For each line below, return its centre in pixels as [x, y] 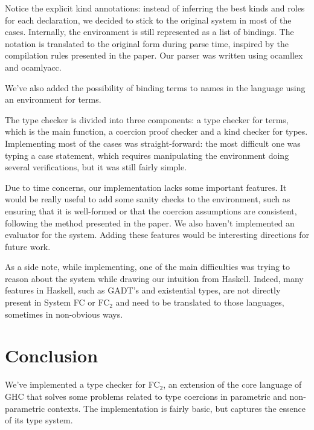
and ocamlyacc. [33, 67]
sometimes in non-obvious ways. [64, 314]
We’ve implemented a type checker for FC [82, 384]
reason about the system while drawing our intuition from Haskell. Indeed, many [154, 278]
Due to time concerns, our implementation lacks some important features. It [146, 187]
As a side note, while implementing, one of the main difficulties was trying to [148, 267]
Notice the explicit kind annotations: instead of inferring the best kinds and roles [155, 8]
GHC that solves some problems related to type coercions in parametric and [146, 396]
